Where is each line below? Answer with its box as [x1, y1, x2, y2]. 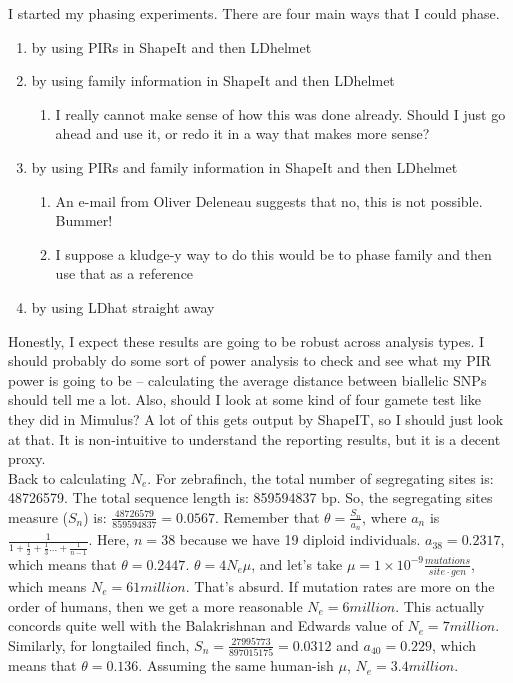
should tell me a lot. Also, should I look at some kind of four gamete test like [8, 389, 481, 410]
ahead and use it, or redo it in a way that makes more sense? [55, 123, 430, 144]
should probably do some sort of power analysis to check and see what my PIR [8, 350, 492, 371]
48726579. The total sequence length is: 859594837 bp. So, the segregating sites [8, 487, 493, 508]
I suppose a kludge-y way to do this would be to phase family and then [55, 243, 492, 264]
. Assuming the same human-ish [138, 655, 334, 676]
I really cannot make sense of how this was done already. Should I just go [55, 103, 506, 124]
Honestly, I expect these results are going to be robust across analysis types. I [8, 330, 485, 351]
